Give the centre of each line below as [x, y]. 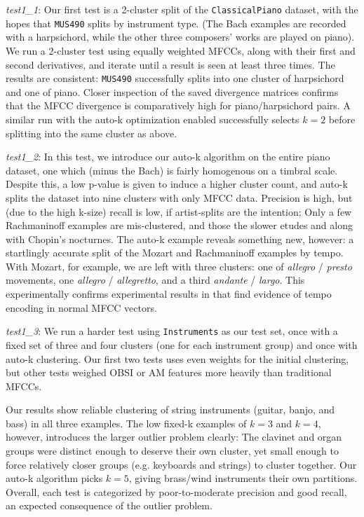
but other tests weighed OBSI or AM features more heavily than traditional [169, 372]
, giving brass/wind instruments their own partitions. [243, 478]
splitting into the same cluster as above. [92, 133]
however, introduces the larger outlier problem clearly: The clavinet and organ [174, 437]
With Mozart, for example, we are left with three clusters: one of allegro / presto [179, 266]
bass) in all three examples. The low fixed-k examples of [126, 423]
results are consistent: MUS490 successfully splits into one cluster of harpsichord [175, 78]
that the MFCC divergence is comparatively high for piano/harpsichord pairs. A [178, 105]
